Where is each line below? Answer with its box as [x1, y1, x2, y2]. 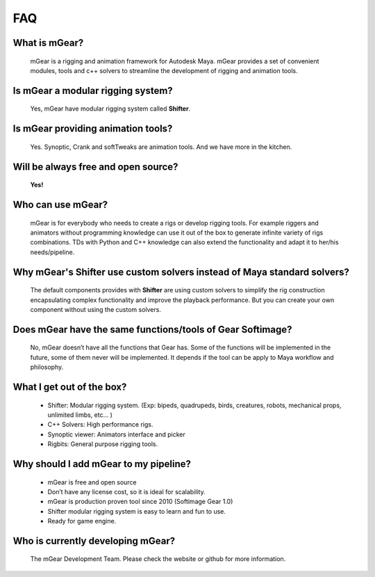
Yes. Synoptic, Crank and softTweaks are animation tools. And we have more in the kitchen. [30, 143, 292, 151]
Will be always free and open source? [12, 161, 178, 173]
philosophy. [30, 363, 64, 372]
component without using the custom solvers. [30, 305, 161, 313]
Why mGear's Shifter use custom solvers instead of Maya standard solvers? [12, 266, 350, 278]
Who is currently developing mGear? [12, 535, 176, 546]
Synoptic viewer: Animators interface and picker [47, 430, 185, 438]
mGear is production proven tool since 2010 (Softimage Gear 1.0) [47, 498, 233, 506]
